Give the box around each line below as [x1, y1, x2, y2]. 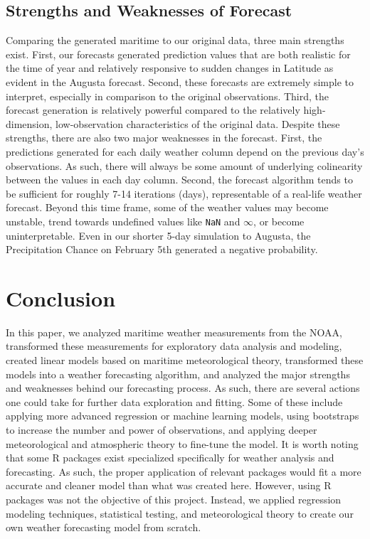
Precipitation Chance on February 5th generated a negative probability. [6, 242, 318, 257]
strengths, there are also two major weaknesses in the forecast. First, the [6, 130, 322, 145]
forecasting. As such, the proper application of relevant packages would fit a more [6, 464, 361, 479]
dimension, [6, 116, 53, 131]
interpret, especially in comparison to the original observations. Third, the [6, 88, 329, 103]
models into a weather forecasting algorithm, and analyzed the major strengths [6, 366, 350, 381]
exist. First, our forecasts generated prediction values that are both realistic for [6, 46, 351, 61]
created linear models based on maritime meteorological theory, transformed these [6, 353, 364, 368]
